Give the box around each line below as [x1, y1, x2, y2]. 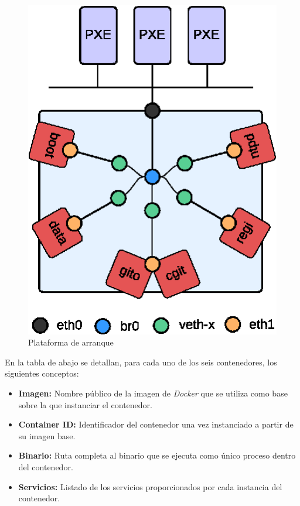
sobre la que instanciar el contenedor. [18, 398, 152, 411]
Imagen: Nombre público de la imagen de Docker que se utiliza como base [18, 387, 288, 399]
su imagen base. [18, 429, 76, 442]
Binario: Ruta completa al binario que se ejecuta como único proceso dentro [18, 449, 296, 461]
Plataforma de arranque [28, 336, 114, 348]
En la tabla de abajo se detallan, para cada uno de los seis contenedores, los [5, 355, 277, 368]
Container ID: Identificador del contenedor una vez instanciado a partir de [18, 418, 294, 430]
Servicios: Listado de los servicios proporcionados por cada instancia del [18, 480, 282, 493]
